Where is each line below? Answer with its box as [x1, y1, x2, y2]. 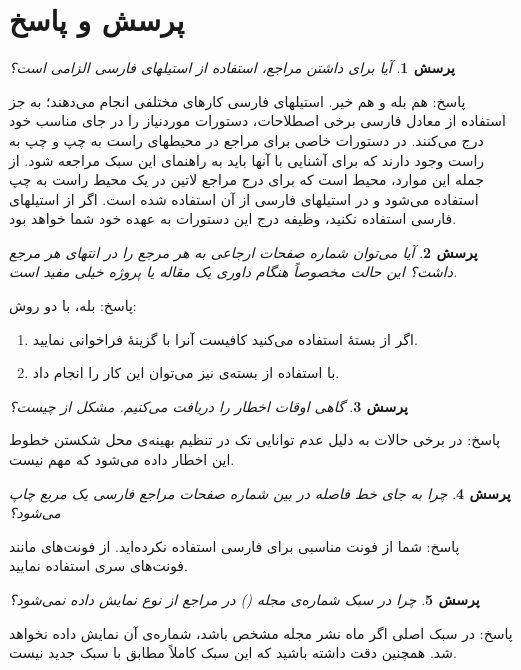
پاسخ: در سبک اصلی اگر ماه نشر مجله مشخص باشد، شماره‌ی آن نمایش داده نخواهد [9, 622, 513, 643]
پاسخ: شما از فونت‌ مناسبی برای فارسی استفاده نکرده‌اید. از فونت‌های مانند [9, 535, 460, 556]
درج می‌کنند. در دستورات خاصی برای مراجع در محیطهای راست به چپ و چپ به [9, 129, 484, 150]
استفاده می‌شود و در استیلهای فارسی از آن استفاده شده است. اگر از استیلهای [9, 188, 479, 209]
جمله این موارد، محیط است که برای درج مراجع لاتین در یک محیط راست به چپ [9, 169, 484, 190]
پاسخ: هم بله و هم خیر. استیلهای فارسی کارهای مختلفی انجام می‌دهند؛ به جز [9, 90, 466, 111]
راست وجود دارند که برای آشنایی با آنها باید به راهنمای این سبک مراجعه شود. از [9, 149, 485, 170]
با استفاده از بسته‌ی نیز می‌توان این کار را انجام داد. [32, 362, 340, 383]
